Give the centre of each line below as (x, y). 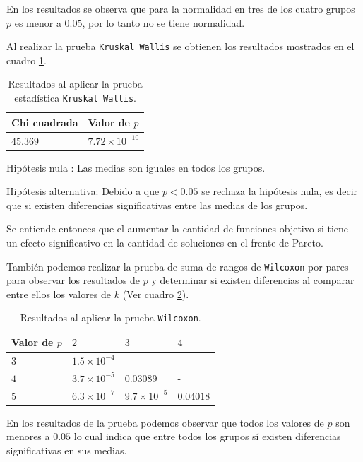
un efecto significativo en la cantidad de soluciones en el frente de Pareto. (165, 242)
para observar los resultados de (73, 280)
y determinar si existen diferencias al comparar (253, 280)
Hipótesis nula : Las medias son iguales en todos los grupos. (136, 167)
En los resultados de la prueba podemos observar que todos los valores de (165, 422)
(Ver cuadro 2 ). (156, 294)
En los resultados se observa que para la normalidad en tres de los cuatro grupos (181, 8)
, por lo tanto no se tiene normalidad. (163, 22)
